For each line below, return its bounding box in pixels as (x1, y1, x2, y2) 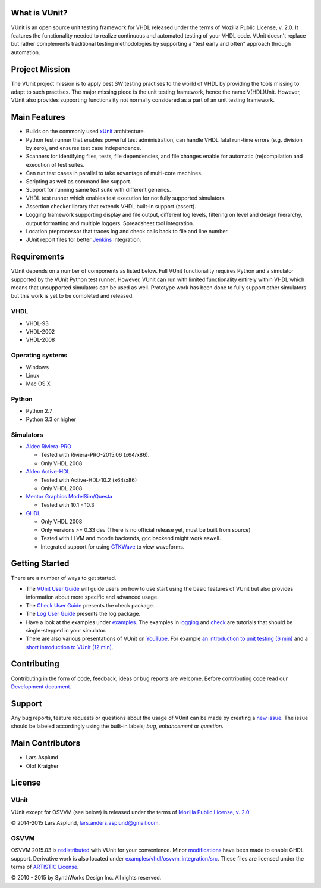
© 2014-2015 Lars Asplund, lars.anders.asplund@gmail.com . (11, 820, 160, 827)
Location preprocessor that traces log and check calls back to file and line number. (26, 228, 229, 235)
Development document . (11, 683, 71, 690)
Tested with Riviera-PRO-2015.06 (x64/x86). (40, 451, 150, 459)
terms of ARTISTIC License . (11, 864, 79, 871)
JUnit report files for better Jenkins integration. (26, 236, 141, 244)
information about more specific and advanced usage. (26, 593, 159, 601)
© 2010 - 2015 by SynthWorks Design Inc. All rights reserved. (11, 874, 162, 881)
